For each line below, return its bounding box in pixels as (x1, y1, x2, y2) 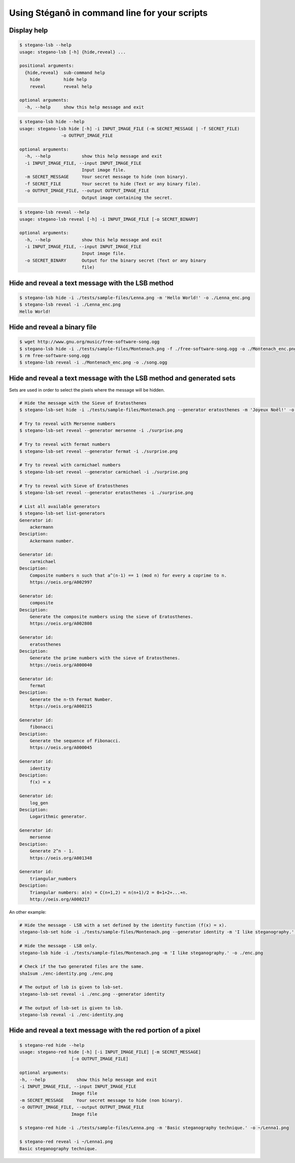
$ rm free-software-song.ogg (19, 353, 90, 358)
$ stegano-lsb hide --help (19, 119, 85, 125)
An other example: (9, 909, 47, 915)
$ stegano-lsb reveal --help (19, 209, 90, 215)
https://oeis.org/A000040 (29, 662, 92, 667)
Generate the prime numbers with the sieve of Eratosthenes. (29, 655, 180, 661)
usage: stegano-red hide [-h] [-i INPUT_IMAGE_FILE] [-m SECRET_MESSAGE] (19, 1049, 201, 1055)
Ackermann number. (29, 538, 74, 544)
